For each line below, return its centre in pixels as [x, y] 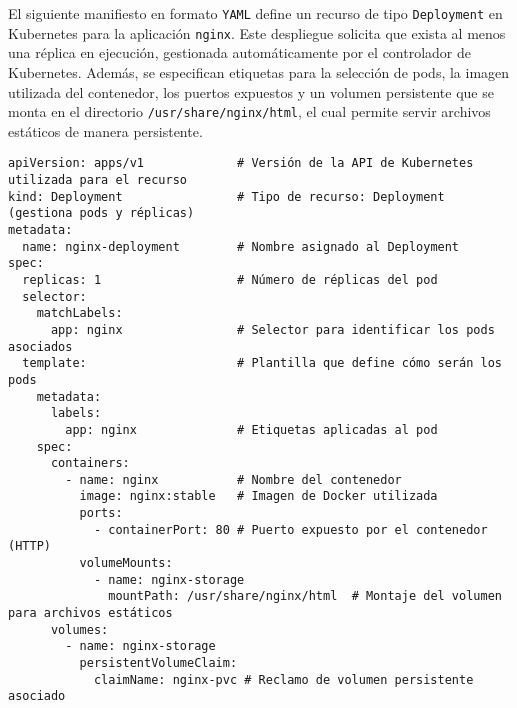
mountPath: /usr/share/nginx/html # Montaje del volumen [305, 596]
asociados [40, 346]
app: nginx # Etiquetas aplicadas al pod [251, 429]
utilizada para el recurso [97, 180]
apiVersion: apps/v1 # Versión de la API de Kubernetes [241, 163]
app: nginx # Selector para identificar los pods [272, 329]
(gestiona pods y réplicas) [101, 213]
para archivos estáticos [90, 613]
